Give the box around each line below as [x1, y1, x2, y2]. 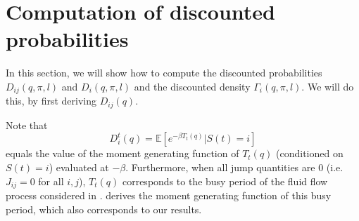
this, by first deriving [6, 93, 96, 108]
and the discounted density [134, 79, 251, 93]
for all [38, 173, 64, 188]
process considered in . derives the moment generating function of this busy [6, 188, 332, 203]
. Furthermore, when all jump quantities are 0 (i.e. [125, 160, 344, 174]
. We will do [301, 79, 354, 93]
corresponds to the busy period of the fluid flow [122, 173, 328, 188]
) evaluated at [49, 160, 109, 174]
